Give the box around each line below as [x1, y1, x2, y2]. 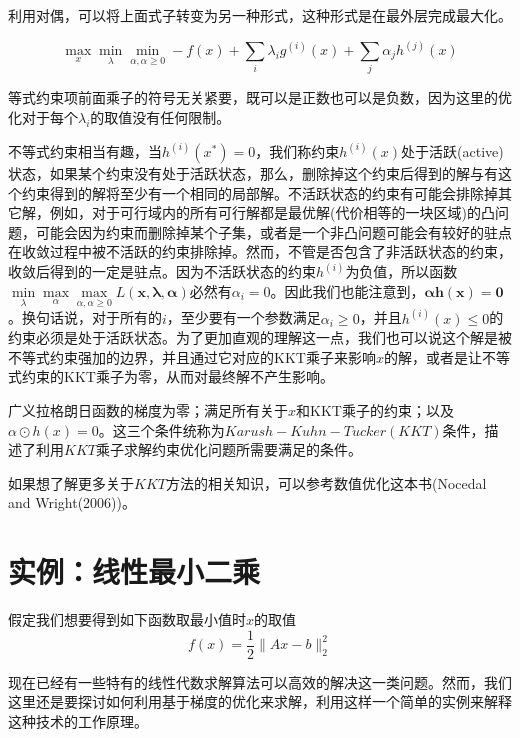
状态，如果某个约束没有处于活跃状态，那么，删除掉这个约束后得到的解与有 [8, 162, 498, 183]
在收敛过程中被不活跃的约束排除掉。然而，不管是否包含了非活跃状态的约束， [8, 241, 512, 262]
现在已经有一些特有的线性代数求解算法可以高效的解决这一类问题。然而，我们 [8, 671, 512, 692]
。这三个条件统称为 [98, 419, 225, 440]
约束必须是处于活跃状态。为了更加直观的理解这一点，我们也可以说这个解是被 [8, 327, 512, 348]
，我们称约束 [255, 140, 340, 161]
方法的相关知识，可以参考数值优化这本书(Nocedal [165, 472, 487, 493]
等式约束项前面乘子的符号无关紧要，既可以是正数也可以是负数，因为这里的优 [8, 87, 512, 108]
